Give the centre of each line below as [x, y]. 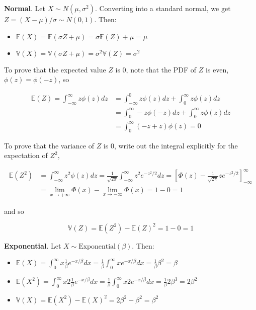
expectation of [26, 155]
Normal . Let [25, 8]
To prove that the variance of [49, 145]
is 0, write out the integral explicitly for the [170, 145]
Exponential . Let [33, 245]
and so [14, 211]
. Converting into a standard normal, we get [163, 8]
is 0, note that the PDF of [156, 69]
